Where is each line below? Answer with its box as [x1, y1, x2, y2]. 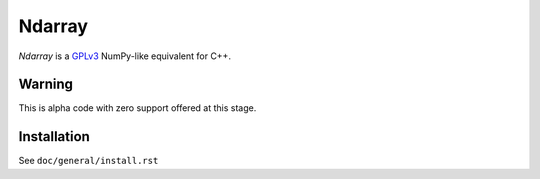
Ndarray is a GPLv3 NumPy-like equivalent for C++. [18, 50, 232, 62]
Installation [18, 128, 90, 145]
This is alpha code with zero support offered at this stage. [18, 102, 257, 114]
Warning [18, 76, 74, 93]
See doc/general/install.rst [18, 155, 159, 167]
